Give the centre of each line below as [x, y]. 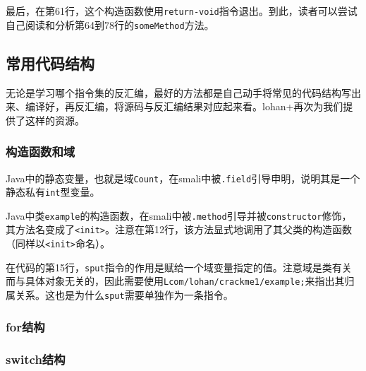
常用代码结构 [50, 63]
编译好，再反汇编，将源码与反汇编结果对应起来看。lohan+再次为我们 [184, 106]
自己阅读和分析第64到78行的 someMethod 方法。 [110, 24]
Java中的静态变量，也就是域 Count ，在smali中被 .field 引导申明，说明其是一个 [183, 178]
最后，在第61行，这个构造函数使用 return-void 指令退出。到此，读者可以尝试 [182, 11]
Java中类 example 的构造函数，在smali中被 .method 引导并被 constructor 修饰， [179, 215]
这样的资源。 [55, 120]
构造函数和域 [41, 152]
